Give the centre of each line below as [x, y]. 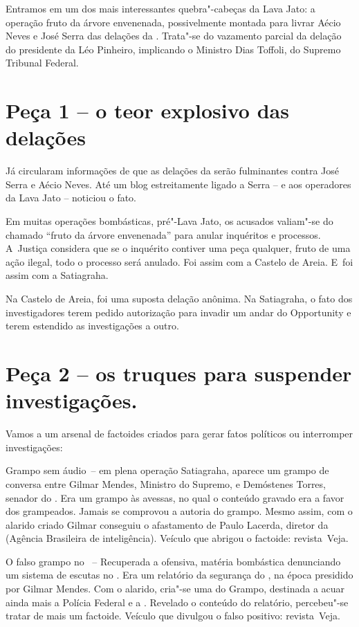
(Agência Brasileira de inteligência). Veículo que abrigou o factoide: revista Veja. [177, 538]
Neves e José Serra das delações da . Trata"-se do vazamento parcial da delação [174, 36]
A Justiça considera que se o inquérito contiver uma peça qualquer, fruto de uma [178, 248]
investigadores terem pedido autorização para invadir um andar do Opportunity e [178, 312]
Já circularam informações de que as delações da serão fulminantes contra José [173, 171]
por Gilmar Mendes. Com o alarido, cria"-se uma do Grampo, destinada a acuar [175, 589]
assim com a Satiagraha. [57, 275]
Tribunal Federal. [42, 63]
